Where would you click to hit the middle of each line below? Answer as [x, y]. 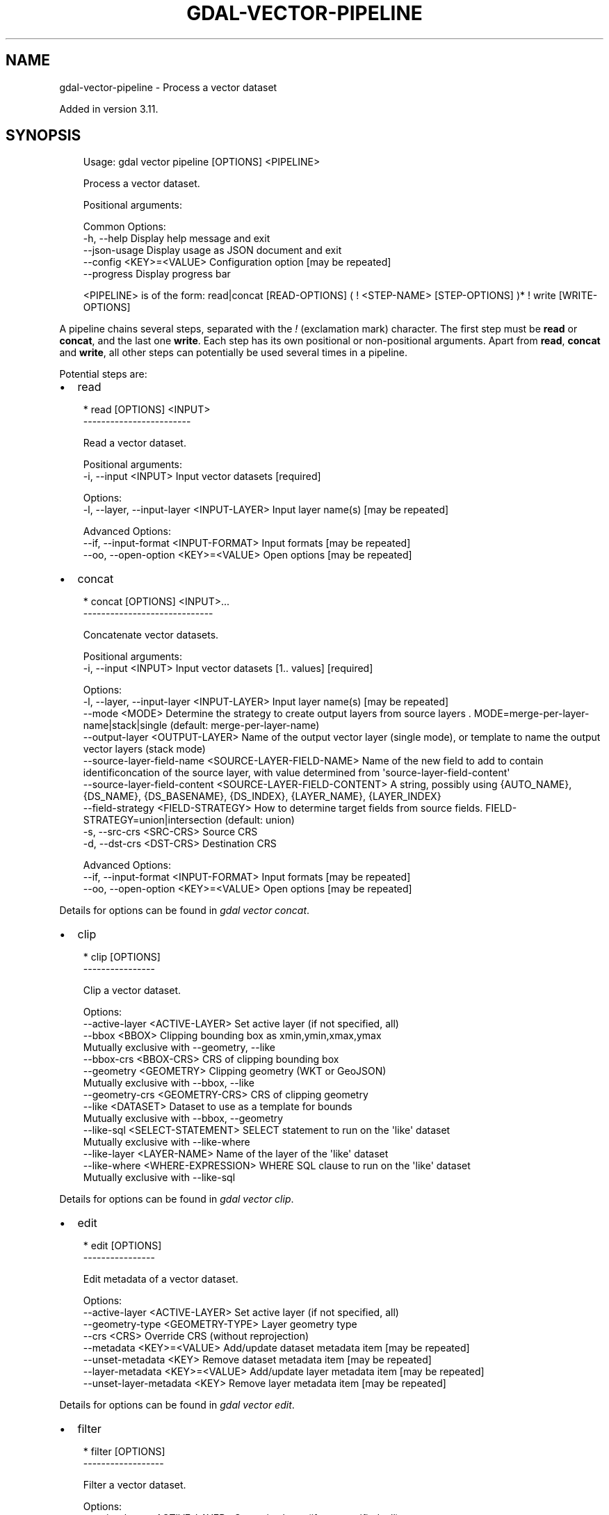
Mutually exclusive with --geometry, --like [179, 1048]
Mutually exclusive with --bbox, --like [169, 1083]
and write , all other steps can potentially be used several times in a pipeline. [234, 353]
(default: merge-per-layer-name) [245, 726]
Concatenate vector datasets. [151, 635]
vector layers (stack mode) [144, 749]
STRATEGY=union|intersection [153, 820]
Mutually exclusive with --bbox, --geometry [183, 1119]
